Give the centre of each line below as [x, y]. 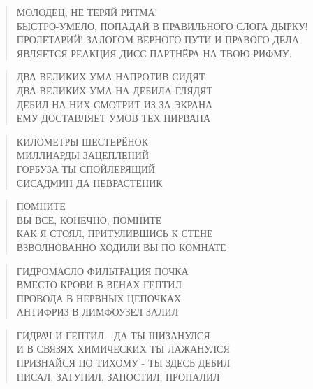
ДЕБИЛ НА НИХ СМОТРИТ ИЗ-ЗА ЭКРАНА [115, 104]
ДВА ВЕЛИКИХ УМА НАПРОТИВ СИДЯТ [111, 77]
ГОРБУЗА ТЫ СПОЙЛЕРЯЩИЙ [86, 168]
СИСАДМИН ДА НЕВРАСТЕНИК [89, 182]
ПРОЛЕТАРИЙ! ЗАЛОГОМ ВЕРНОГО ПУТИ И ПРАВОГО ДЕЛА [158, 40]
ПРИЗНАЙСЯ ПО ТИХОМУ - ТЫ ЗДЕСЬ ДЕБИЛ [123, 363]
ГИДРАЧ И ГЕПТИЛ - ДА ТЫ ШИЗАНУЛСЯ [113, 335]
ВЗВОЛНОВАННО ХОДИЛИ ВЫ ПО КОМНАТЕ [121, 247]
